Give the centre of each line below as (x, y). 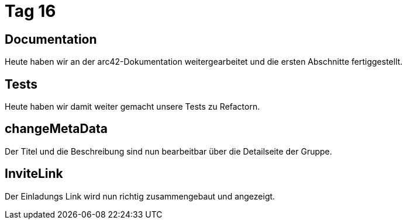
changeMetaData (56, 129)
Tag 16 (30, 11)
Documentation (51, 39)
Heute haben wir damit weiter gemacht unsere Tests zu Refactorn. (132, 107)
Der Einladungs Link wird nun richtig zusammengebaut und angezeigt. (140, 196)
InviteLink (34, 174)
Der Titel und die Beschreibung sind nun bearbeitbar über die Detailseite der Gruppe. (168, 151)
